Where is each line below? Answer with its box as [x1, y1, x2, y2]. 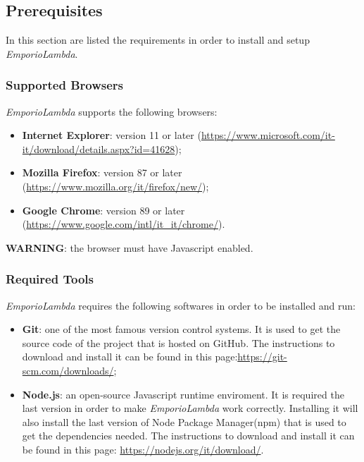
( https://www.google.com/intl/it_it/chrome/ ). [22, 217, 225, 231]
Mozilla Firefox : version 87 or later [22, 165, 182, 180]
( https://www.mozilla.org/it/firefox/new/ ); [22, 178, 209, 193]
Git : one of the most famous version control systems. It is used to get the [22, 322, 341, 336]
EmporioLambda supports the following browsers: [6, 104, 218, 118]
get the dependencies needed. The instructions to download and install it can [22, 428, 355, 443]
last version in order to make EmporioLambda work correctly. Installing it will [22, 401, 358, 415]
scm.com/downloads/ [22, 363, 114, 377]
